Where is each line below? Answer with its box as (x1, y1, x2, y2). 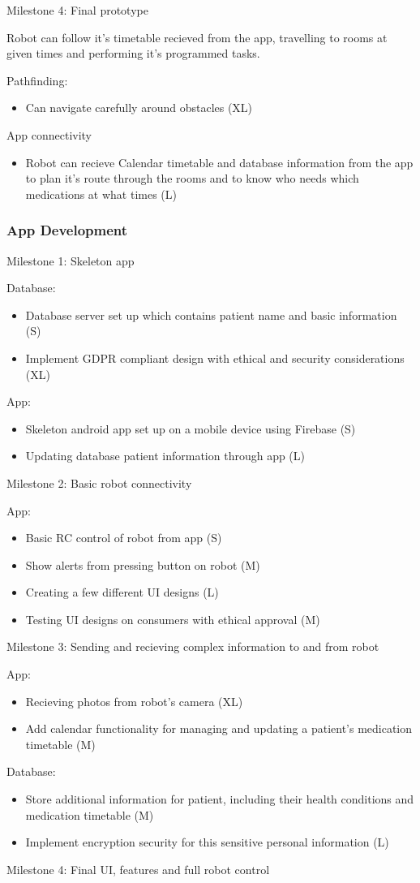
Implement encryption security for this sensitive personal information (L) (25, 833, 389, 851)
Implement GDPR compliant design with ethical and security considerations (25, 349, 405, 366)
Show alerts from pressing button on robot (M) (25, 556, 260, 573)
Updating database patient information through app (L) (25, 447, 305, 464)
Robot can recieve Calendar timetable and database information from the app (25, 153, 414, 170)
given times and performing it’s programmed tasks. (6, 45, 260, 62)
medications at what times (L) (25, 185, 178, 202)
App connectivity (6, 126, 92, 143)
